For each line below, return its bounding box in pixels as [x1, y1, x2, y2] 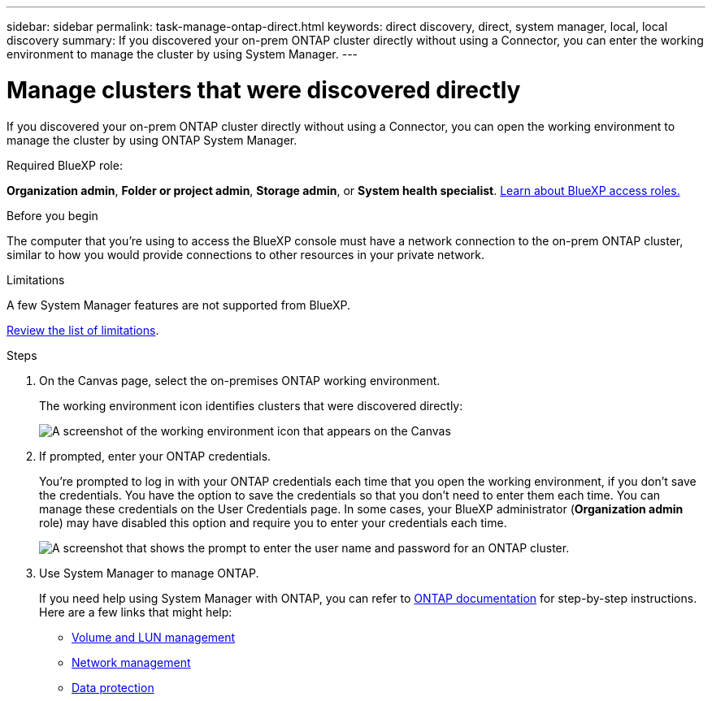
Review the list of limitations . [7, 322, 159, 337]
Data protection [72, 680, 154, 695]
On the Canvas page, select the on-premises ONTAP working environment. [39, 373, 441, 387]
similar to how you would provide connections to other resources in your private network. [7, 247, 485, 262]
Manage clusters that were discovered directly [7, 76, 521, 104]
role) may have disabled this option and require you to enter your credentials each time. [39, 515, 507, 530]
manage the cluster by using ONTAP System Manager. [7, 132, 297, 147]
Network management [72, 655, 191, 669]
